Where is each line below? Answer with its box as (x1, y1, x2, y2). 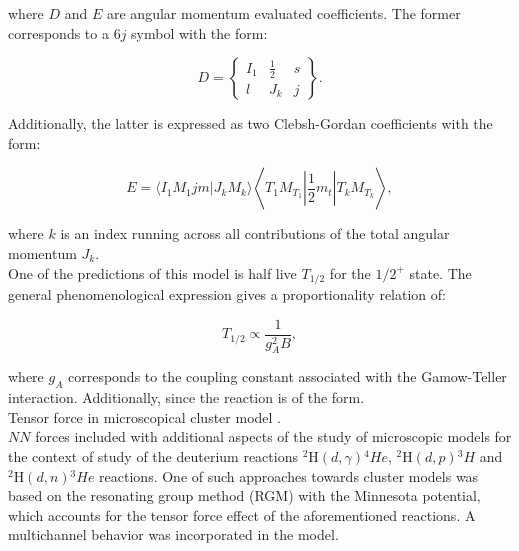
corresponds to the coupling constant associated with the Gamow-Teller (67, 366, 507, 387)
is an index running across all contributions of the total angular (60, 223, 450, 244)
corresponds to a (8, 22, 109, 43)
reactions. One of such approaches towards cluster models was (99, 465, 479, 486)
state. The (409, 262, 472, 283)
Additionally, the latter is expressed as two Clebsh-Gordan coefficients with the (8, 113, 493, 134)
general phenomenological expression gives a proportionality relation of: (8, 284, 446, 305)
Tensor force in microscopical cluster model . (8, 406, 281, 427)
